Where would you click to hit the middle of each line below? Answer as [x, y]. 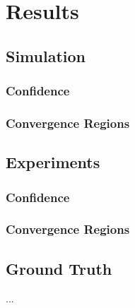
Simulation [46, 55]
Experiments [53, 162]
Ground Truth [59, 268]
